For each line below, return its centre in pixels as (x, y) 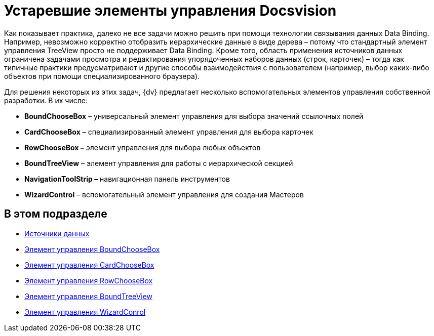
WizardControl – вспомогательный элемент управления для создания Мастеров (164, 194)
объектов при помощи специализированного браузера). (102, 76)
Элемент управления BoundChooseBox (92, 249)
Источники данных (57, 233)
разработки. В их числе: (46, 100)
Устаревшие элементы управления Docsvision (170, 11)
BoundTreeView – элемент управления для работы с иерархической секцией (159, 163)
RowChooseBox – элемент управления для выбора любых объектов (143, 147)
